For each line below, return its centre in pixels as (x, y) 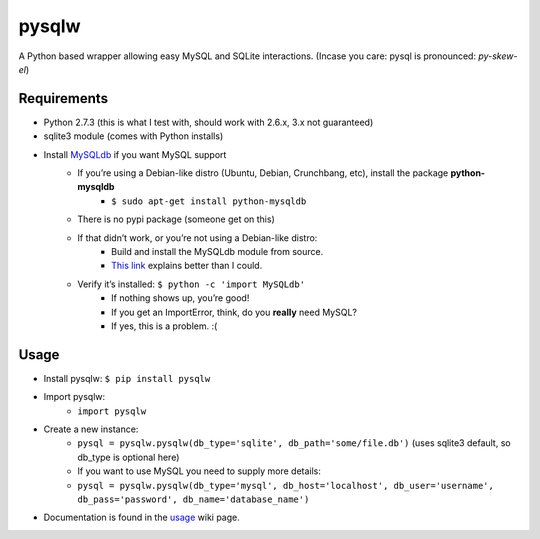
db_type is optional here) (128, 457)
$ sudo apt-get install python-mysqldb (209, 201)
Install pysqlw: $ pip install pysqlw (127, 378)
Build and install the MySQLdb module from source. (217, 251)
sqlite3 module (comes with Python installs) (133, 136)
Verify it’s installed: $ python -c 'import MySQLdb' (191, 284)
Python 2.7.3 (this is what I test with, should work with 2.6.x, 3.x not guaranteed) (208, 122)
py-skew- (498, 56)
